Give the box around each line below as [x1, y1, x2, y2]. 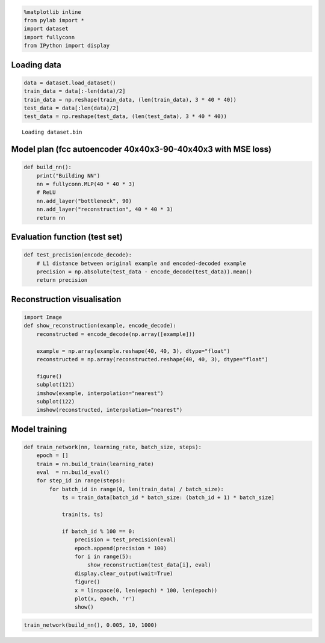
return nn [36, 214, 66, 221]
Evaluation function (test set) [11, 232, 123, 242]
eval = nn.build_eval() [36, 469, 110, 476]
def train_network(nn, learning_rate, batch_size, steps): [23, 443, 202, 450]
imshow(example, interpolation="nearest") [36, 390, 164, 397]
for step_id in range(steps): [36, 477, 126, 484]
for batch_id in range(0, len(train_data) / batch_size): [49, 485, 224, 492]
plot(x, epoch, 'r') [74, 595, 135, 602]
